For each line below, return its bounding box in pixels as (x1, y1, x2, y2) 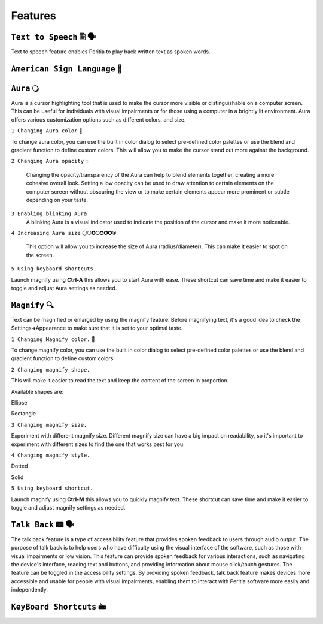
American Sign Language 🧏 (11, 64, 123, 74)
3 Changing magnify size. (11, 421, 87, 428)
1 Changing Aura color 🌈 (11, 127, 83, 134)
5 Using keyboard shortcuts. (11, 266, 97, 272)
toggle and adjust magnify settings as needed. (11, 504, 126, 511)
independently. (11, 586, 48, 593)
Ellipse (11, 399, 28, 406)
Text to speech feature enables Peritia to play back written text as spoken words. (11, 48, 211, 55)
